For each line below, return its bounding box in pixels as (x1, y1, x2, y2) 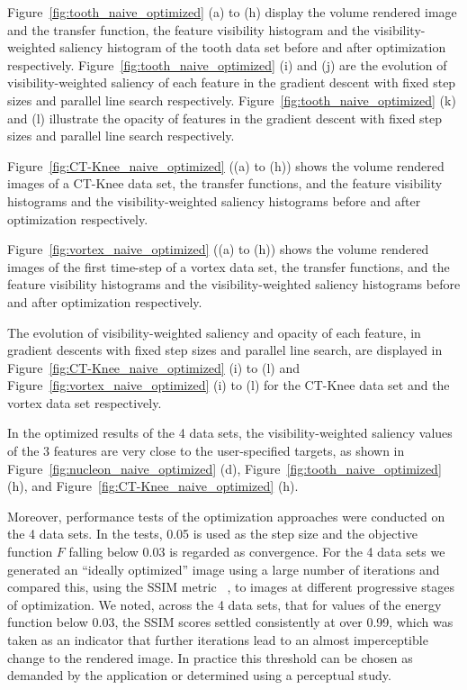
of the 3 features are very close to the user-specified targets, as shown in (7, 441, 405, 460)
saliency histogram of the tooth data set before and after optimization (59, 38, 446, 57)
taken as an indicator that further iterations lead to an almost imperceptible (7, 631, 428, 649)
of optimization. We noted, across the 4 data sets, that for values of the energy (7, 595, 442, 613)
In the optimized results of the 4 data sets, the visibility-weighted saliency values (7, 423, 453, 442)
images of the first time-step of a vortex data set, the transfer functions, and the (7, 257, 450, 276)
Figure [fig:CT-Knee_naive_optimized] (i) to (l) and (7, 358, 300, 377)
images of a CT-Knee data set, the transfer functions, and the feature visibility (7, 174, 443, 193)
